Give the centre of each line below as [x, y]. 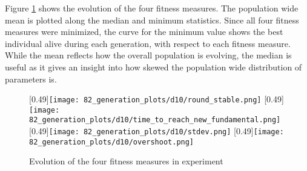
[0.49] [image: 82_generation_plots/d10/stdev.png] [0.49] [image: [157, 131]
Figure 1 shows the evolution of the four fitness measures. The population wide [152, 8]
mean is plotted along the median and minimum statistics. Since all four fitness [152, 20]
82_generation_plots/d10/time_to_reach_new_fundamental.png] [155, 120]
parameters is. [31, 79]
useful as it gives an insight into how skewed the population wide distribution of [153, 67]
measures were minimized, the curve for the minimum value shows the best [144, 32]
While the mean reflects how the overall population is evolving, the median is [148, 55]
